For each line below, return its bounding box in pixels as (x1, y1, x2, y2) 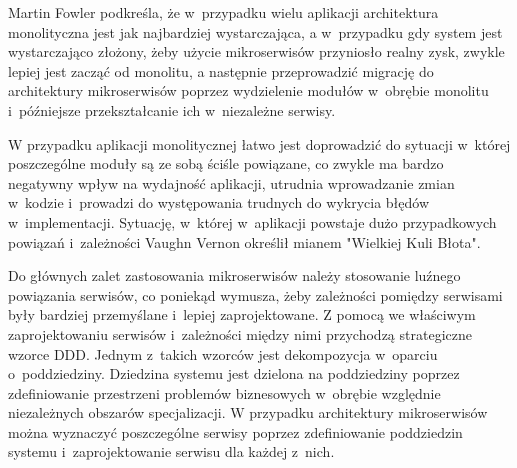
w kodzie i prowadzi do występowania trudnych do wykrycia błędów (8, 192, 430, 213)
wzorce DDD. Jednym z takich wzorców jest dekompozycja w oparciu (8, 343, 438, 364)
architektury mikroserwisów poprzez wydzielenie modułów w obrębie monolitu (8, 80, 489, 101)
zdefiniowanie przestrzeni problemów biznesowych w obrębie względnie (8, 382, 441, 403)
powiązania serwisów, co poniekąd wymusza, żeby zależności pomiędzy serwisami (8, 284, 503, 305)
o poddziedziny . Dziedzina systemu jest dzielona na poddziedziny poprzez (8, 363, 460, 384)
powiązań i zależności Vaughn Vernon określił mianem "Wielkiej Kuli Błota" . (8, 231, 481, 252)
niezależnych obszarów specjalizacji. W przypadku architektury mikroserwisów (8, 402, 488, 423)
